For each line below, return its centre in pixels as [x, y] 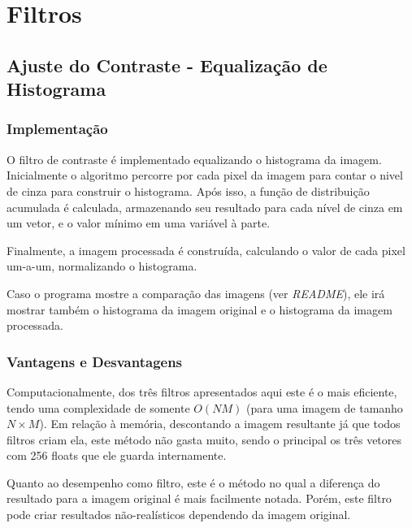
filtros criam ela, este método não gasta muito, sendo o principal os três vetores [204, 439]
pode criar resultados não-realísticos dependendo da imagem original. [179, 515]
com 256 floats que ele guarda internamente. [117, 455]
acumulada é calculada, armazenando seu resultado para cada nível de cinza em [205, 207]
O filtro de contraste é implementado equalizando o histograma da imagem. [194, 159]
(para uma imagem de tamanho [324, 407]
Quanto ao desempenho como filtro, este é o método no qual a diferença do [193, 482]
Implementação [57, 129]
